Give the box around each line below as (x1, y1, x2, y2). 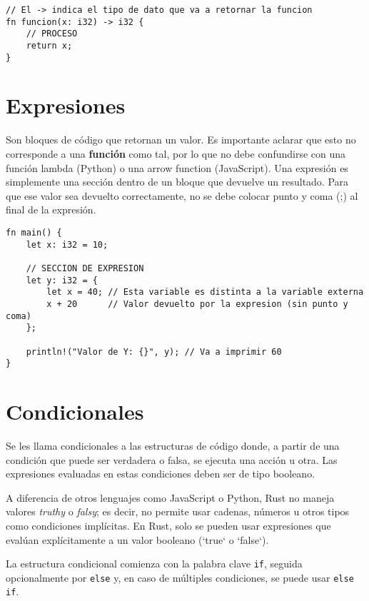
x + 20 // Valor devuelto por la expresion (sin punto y (46, 298, 348, 309)
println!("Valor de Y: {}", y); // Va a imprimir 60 (26, 346, 282, 357)
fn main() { (6, 227, 62, 238)
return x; (26, 40, 73, 51)
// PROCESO (26, 29, 78, 39)
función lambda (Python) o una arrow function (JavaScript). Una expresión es (6, 160, 348, 175)
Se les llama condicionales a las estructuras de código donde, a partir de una (6, 438, 340, 453)
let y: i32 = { (26, 275, 98, 286)
